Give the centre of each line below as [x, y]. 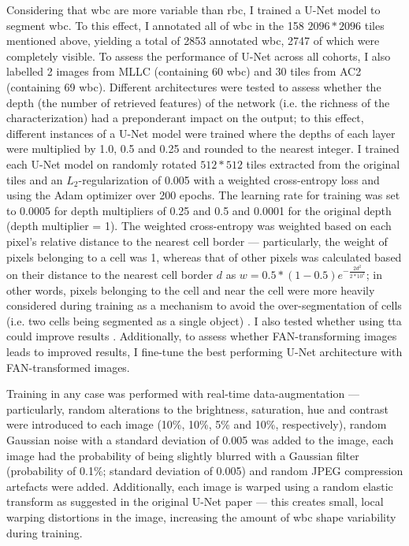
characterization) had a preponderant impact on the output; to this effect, [185, 118]
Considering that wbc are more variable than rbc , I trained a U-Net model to [193, 9]
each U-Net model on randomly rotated [102, 163]
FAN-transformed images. [68, 367]
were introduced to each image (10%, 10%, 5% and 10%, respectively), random [197, 424]
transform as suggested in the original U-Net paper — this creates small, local [195, 501]
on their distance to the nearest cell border [110, 275]
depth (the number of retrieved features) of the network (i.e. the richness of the [198, 102]
